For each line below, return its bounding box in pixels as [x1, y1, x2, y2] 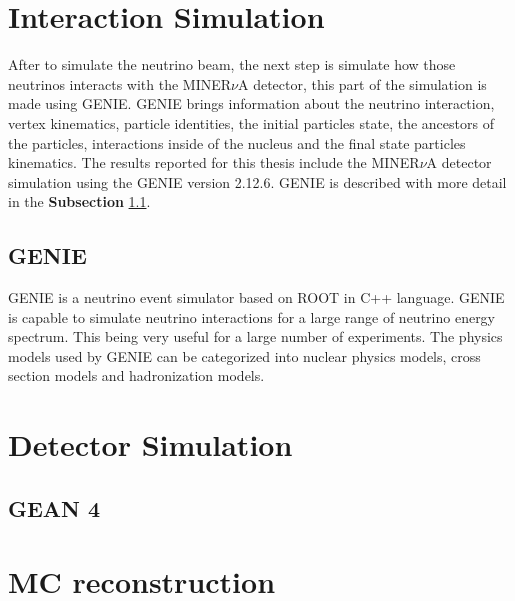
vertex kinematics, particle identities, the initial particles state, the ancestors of [8, 112, 494, 133]
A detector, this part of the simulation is [238, 73, 487, 94]
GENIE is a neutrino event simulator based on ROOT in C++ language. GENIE [8, 287, 505, 308]
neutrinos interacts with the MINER [8, 73, 232, 94]
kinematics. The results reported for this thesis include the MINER [8, 152, 420, 173]
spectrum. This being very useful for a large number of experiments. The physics [8, 326, 503, 347]
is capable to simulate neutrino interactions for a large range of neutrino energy [8, 306, 496, 327]
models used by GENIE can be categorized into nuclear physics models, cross [8, 345, 481, 366]
